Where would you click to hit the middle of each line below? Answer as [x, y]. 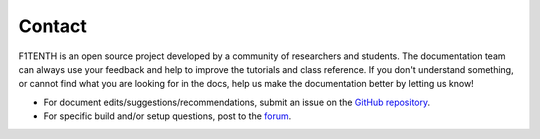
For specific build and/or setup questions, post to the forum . [167, 116]
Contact [52, 26]
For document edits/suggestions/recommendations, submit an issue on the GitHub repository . [237, 102]
